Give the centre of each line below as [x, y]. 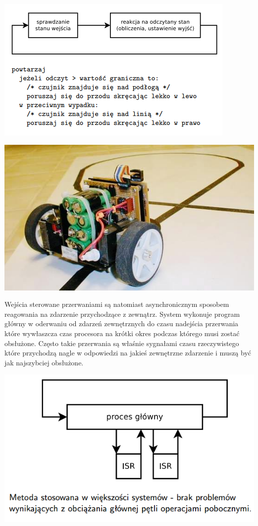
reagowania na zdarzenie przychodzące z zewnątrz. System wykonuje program [122, 314]
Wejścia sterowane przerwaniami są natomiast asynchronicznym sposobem [117, 304]
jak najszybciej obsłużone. [44, 362]
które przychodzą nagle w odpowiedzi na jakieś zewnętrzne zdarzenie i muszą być [128, 353]
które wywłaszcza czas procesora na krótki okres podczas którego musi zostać [122, 333]
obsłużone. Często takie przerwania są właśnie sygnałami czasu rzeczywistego [122, 343]
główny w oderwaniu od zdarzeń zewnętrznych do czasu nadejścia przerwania [122, 323]
